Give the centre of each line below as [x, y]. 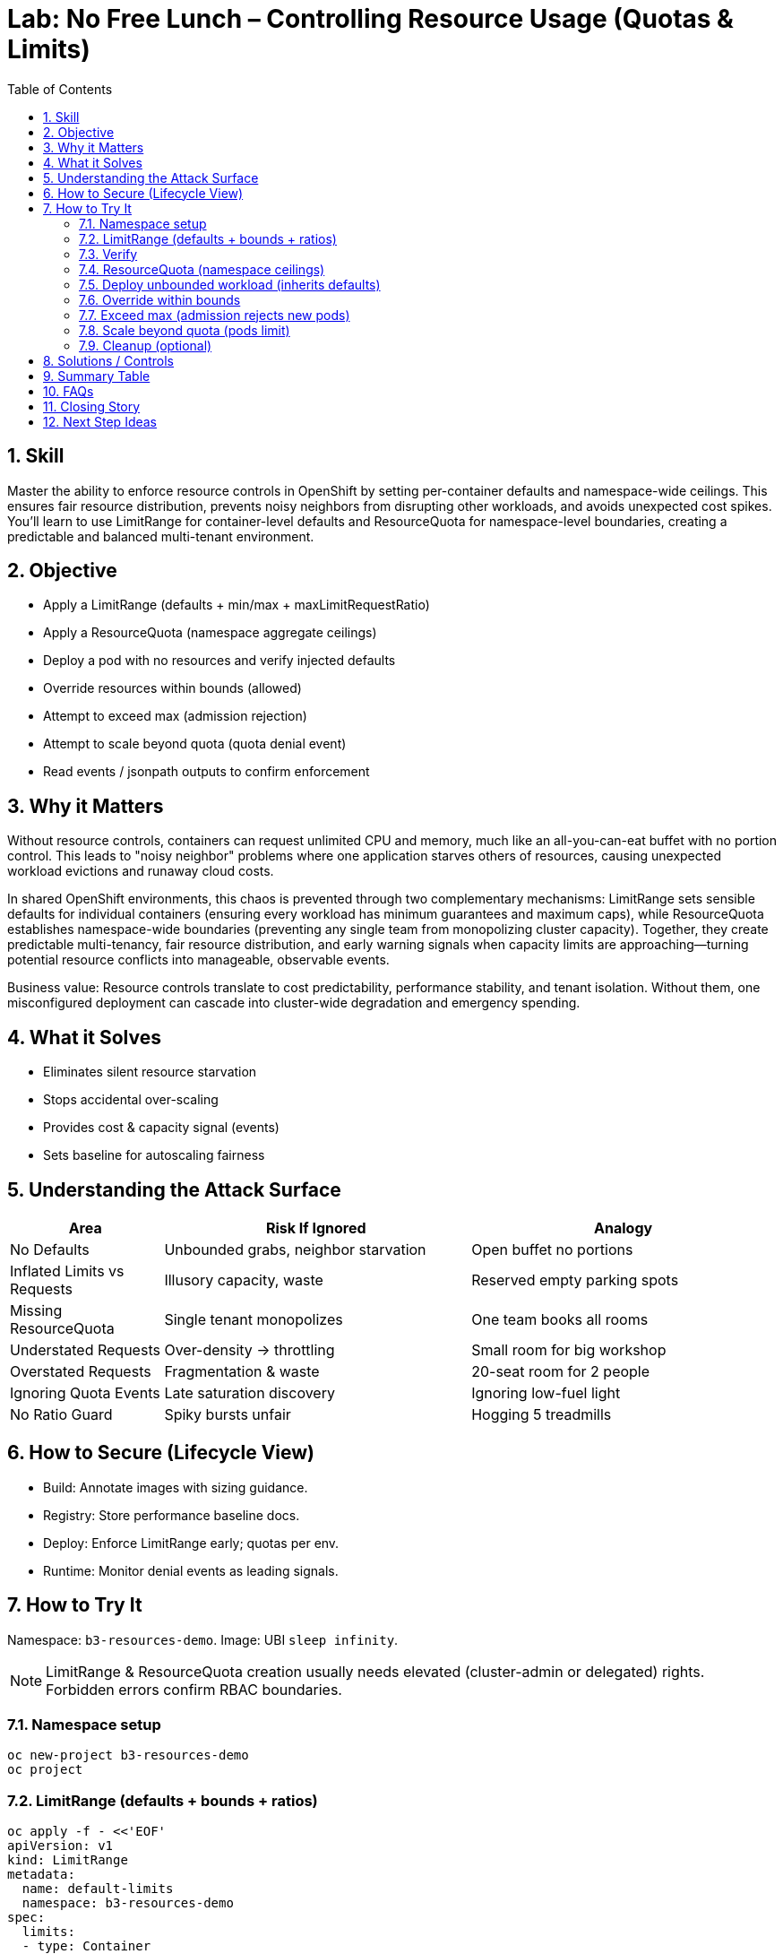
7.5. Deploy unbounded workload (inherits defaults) [230, 284]
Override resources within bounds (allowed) [172, 688]
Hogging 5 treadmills [542, 1414]
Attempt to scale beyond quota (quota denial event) [195, 744]
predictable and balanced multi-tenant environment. [161, 536]
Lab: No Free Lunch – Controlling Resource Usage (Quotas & [370, 19]
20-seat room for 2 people [561, 1371]
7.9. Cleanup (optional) [146, 345]
